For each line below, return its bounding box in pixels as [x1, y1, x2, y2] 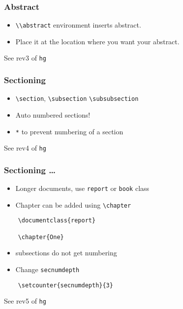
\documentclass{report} [18, 217, 96, 224]
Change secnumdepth [15, 264, 80, 274]
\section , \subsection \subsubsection [15, 93, 139, 103]
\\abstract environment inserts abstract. [15, 20, 141, 30]
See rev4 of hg [4, 143, 46, 153]
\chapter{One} [18, 233, 64, 241]
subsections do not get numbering [15, 247, 117, 258]
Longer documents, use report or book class [15, 183, 150, 193]
